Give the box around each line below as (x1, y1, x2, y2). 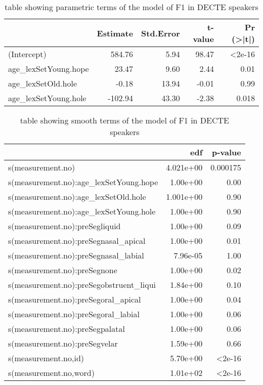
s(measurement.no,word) (8, 367, 95, 378)
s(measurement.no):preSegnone (8, 264, 117, 276)
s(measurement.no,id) (8, 352, 84, 364)
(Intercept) (8, 48, 47, 60)
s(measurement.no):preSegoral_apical (8, 293, 141, 305)
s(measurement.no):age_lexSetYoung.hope (8, 176, 158, 188)
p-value (211, 146, 241, 158)
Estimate (97, 27, 134, 39)
